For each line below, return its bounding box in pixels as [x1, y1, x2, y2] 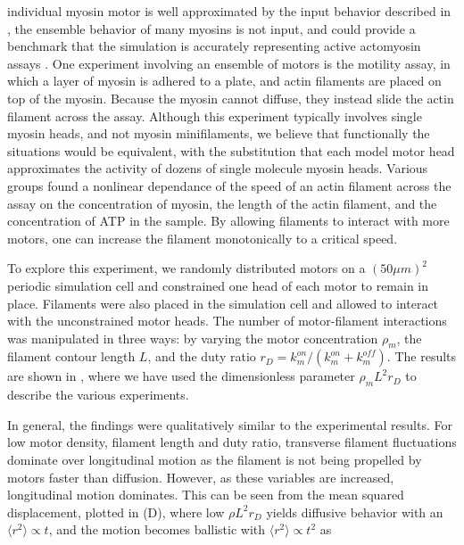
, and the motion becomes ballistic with [48, 520, 266, 539]
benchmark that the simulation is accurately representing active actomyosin [7, 37, 421, 55]
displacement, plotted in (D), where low [7, 502, 225, 521]
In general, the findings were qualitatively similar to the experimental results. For [7, 415, 452, 434]
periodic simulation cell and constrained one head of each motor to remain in [7, 276, 429, 294]
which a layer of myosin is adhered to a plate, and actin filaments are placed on [7, 71, 442, 90]
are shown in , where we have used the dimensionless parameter [7, 367, 355, 385]
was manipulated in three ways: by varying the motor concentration [7, 328, 378, 347]
